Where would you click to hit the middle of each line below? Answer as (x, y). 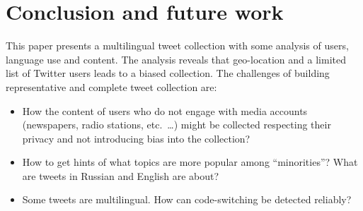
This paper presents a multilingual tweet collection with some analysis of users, (177, 46)
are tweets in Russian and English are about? (121, 175)
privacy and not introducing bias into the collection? (136, 138)
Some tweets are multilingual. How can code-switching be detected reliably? (187, 199)
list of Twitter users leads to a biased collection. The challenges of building (168, 73)
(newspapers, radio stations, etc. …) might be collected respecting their (177, 125)
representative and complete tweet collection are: (111, 86)
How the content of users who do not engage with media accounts (165, 110)
